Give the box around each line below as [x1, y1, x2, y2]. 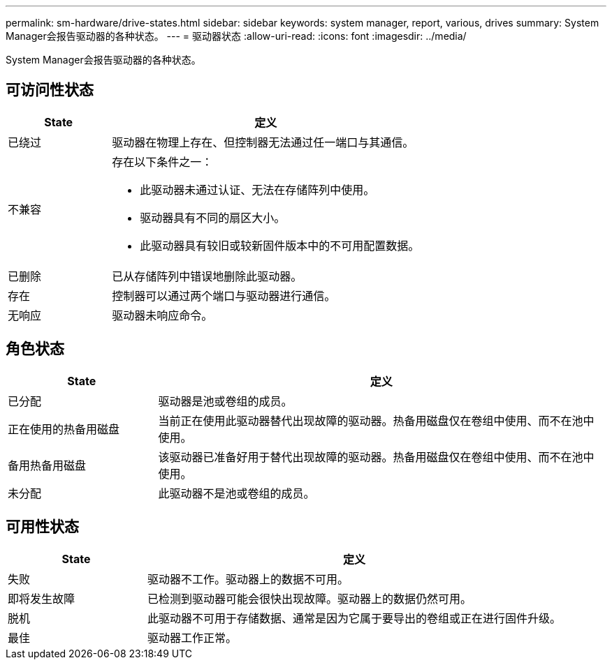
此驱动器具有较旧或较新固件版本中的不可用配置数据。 [140, 238, 420, 253]
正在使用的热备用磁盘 [8, 421, 120, 436]
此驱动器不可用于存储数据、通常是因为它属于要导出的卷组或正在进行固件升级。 [147, 611, 562, 625]
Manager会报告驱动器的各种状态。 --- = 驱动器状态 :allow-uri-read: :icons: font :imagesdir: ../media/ [6, 30, 467, 42]
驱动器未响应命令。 [112, 308, 213, 322]
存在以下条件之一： [112, 154, 213, 169]
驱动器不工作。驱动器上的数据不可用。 [147, 571, 349, 586]
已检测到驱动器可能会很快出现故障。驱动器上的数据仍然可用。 [147, 591, 472, 606]
